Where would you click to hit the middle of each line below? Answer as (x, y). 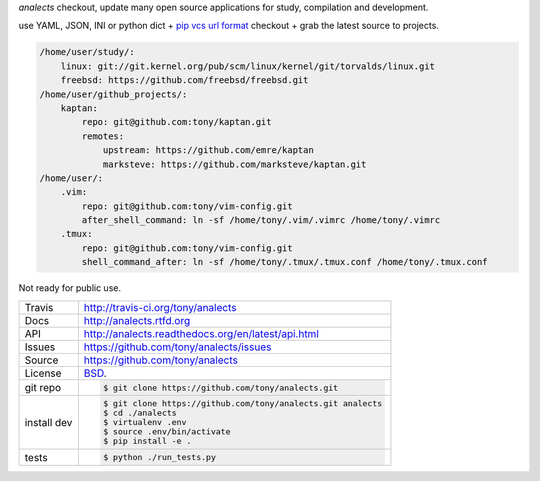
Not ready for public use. (70, 288)
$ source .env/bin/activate (167, 431)
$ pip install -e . (147, 441)
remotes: (103, 136)
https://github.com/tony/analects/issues (177, 347)
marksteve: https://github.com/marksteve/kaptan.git (234, 164)
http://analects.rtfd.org (137, 320)
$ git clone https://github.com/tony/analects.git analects (243, 403)
